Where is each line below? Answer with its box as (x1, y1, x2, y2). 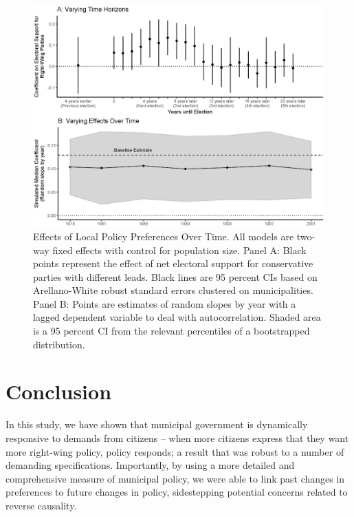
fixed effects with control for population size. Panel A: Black (52, 242, 307, 257)
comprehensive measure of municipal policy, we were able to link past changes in (5, 471, 345, 485)
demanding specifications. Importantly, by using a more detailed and (5, 458, 295, 472)
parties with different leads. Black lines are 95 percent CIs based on (33, 269, 318, 284)
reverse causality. (5, 498, 77, 512)
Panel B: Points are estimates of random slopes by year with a (33, 296, 296, 310)
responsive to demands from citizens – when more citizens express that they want (5, 430, 349, 445)
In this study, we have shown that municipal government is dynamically (5, 417, 308, 432)
